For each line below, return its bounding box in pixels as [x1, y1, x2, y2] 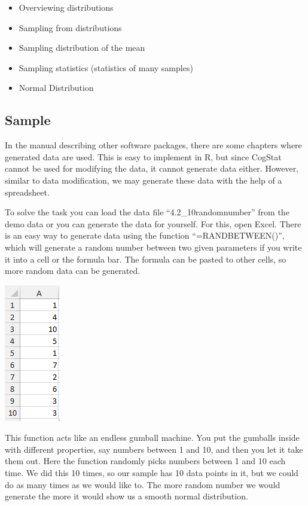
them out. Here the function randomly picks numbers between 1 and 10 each [5, 455, 286, 467]
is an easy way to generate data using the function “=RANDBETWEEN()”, [5, 229, 285, 242]
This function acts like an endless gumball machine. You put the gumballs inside [5, 431, 300, 444]
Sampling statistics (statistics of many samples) [19, 61, 193, 74]
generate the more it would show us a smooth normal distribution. [5, 490, 248, 502]
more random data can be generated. [5, 264, 141, 277]
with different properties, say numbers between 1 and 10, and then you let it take [5, 443, 303, 455]
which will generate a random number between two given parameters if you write [5, 240, 302, 253]
